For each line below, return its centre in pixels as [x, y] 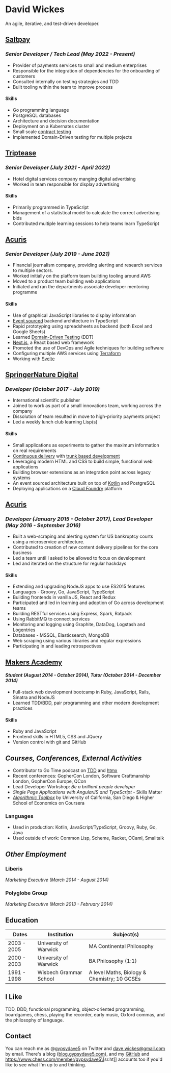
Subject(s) [126, 935]
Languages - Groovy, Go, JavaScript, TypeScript [63, 592]
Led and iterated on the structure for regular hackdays [69, 564]
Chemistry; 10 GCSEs [115, 979]
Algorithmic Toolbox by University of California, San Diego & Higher [83, 797]
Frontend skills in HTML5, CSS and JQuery [58, 737]
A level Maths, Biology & [118, 972]
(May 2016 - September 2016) [43, 525]
